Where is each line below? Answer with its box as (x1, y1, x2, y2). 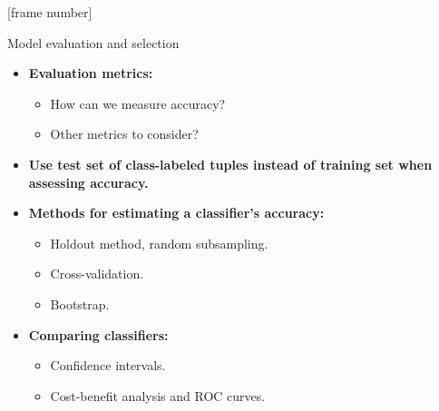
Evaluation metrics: (28, 64, 153, 83)
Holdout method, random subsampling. (50, 233, 268, 252)
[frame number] (7, 3, 93, 21)
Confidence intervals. (50, 356, 166, 375)
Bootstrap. (50, 294, 110, 313)
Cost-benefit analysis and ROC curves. (50, 386, 266, 405)
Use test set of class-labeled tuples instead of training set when (28, 154, 433, 173)
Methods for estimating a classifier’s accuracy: (28, 203, 325, 222)
